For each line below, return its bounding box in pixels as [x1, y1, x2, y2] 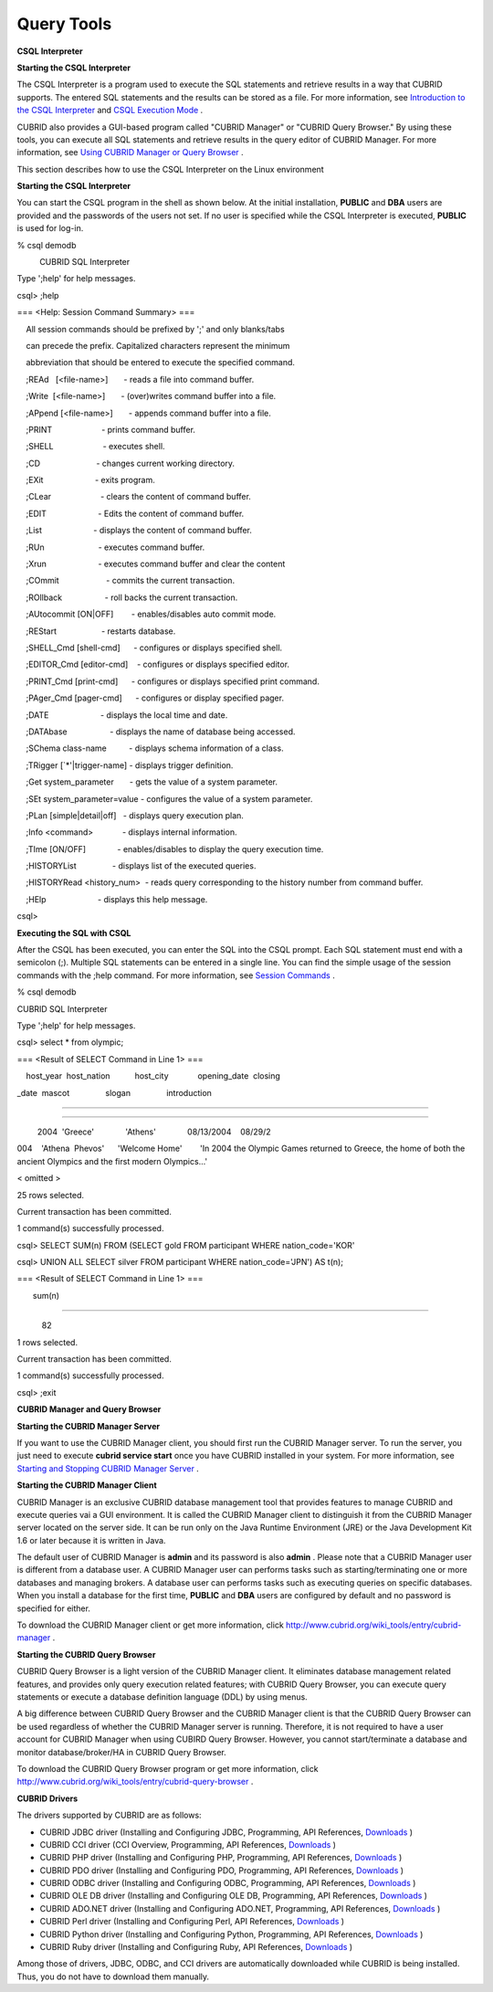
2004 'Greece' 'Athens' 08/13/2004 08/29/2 [37, 1126, 271, 1137]
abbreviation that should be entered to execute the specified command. [26, 357, 296, 368]
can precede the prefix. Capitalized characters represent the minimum [26, 340, 290, 351]
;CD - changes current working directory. [26, 458, 236, 469]
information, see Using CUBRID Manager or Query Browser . [16, 147, 244, 158]
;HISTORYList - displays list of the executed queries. [26, 860, 257, 871]
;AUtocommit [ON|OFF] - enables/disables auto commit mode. [26, 608, 277, 620]
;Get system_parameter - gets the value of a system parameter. [26, 776, 278, 787]
